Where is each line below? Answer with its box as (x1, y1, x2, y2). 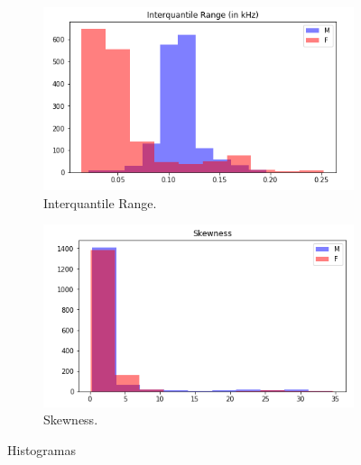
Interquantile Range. (43, 193, 157, 212)
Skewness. (43, 410, 98, 429)
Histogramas (7, 440, 77, 459)
